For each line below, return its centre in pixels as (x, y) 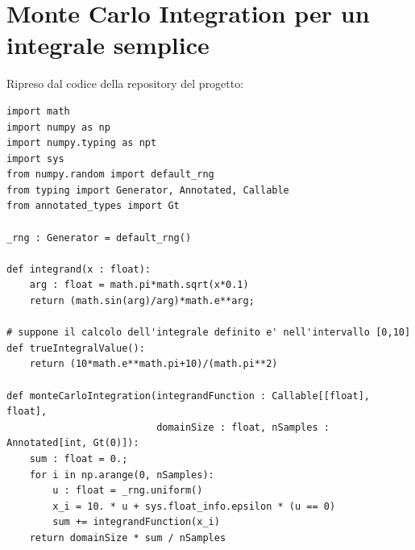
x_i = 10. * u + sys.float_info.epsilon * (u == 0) (194, 506)
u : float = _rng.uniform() (128, 491)
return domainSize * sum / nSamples (128, 537)
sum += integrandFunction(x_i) (136, 522)
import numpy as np (58, 127)
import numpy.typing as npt (82, 143)
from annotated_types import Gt (93, 206)
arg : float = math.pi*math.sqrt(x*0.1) (139, 285)
